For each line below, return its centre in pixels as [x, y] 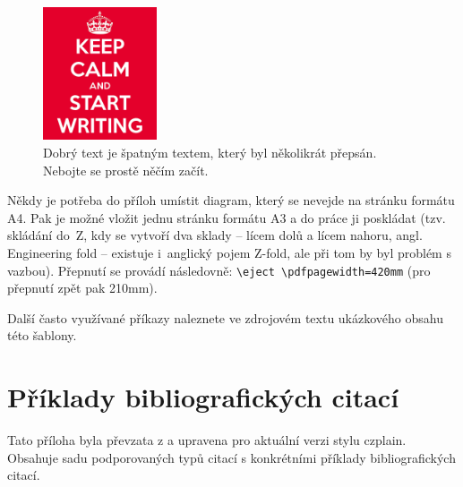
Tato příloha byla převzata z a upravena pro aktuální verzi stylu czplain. [207, 440]
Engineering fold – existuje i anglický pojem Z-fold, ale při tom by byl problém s [229, 252]
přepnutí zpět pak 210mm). [82, 288]
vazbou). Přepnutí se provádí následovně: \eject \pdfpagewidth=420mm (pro [219, 270]
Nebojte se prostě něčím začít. [126, 170]
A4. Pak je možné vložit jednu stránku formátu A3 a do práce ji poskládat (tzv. [227, 217]
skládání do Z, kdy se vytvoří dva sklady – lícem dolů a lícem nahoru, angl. [215, 235]
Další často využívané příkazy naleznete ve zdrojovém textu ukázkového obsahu [225, 317]
